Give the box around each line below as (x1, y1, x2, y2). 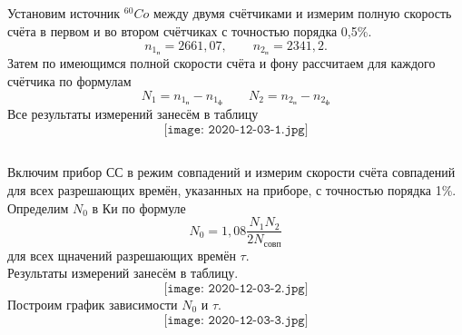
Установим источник (7, 4, 121, 23)
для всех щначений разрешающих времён (7, 245, 236, 264)
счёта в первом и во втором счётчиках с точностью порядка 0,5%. (7, 21, 372, 40)
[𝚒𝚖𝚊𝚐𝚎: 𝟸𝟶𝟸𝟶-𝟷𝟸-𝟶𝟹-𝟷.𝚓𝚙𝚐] (163, 123, 309, 137)
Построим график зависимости (7, 294, 178, 313)
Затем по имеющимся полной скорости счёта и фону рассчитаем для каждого (7, 54, 436, 73)
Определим (7, 198, 69, 217)
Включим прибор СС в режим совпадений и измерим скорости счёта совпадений (7, 163, 456, 182)
